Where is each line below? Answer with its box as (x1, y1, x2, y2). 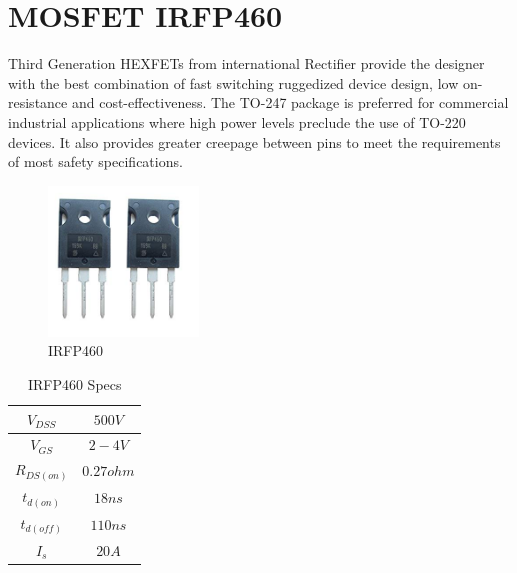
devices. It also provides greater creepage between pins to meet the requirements (8, 131, 501, 152)
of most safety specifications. (8, 151, 183, 172)
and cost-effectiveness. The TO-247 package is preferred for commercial (71, 92, 509, 113)
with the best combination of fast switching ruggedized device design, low (8, 72, 459, 93)
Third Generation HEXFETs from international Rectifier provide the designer (8, 53, 485, 74)
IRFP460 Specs (27, 374, 122, 395)
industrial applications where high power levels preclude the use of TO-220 (8, 111, 466, 132)
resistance (8, 92, 68, 113)
